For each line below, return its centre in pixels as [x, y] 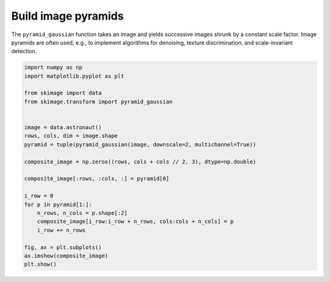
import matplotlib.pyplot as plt [74, 76]
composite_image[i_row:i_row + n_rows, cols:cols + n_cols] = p [135, 221]
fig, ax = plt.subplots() [63, 247]
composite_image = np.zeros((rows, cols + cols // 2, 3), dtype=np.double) [140, 161]
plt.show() [40, 264]
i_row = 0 [39, 196]
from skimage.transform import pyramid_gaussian [98, 102]
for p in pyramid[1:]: [58, 204]
